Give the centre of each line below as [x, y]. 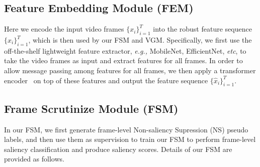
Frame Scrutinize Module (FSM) [91, 108]
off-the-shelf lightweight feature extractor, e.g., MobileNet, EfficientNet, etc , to [125, 50]
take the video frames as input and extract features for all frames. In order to [123, 60]
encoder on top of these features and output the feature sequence [106, 80]
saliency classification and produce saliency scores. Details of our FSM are [118, 149]
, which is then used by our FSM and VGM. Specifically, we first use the [140, 40]
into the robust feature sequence [202, 29]
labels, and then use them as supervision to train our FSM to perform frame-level [130, 139]
